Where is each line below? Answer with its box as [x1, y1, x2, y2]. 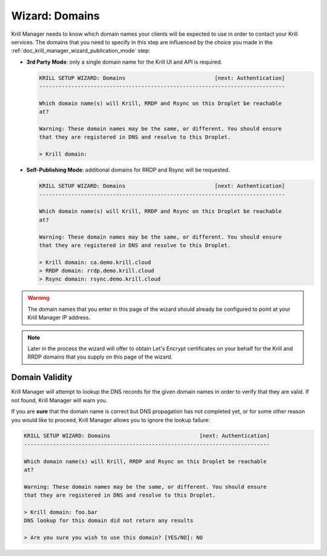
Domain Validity [11, 372, 73, 383]
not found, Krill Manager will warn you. [11, 397, 108, 404]
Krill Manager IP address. [27, 314, 91, 321]
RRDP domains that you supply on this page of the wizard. [27, 353, 173, 360]
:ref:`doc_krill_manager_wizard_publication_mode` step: [11, 47, 151, 55]
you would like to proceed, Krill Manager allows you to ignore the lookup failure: [11, 416, 210, 423]
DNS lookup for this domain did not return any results [24, 517, 194, 524]
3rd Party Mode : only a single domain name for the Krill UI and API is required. [26, 58, 222, 65]
